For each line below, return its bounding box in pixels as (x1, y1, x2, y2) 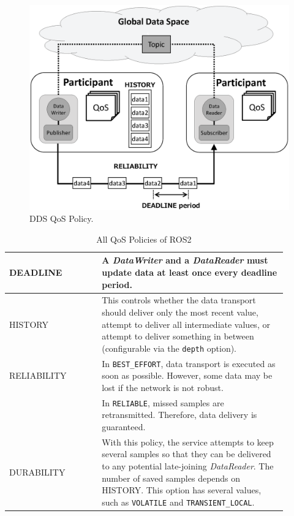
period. (102, 278, 132, 290)
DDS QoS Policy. (29, 212, 94, 225)
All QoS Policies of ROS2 (96, 232, 192, 245)
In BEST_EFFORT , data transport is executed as (102, 357, 276, 370)
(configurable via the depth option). (102, 341, 237, 354)
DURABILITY (9, 465, 66, 478)
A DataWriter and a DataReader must (102, 254, 268, 267)
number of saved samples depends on (102, 471, 241, 484)
